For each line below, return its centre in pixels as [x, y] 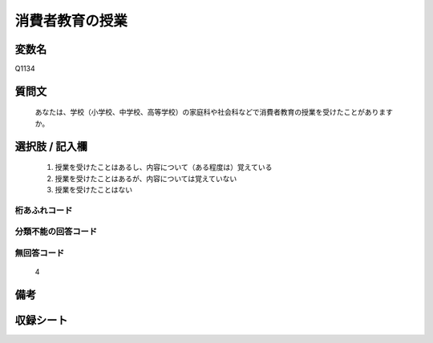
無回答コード [40, 252]
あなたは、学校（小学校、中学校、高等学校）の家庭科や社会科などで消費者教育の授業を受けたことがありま [210, 112]
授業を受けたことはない [93, 190]
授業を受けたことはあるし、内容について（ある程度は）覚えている [164, 167]
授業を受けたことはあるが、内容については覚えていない [146, 178]
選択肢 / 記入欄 [51, 146]
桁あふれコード [44, 210]
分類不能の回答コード [56, 232]
